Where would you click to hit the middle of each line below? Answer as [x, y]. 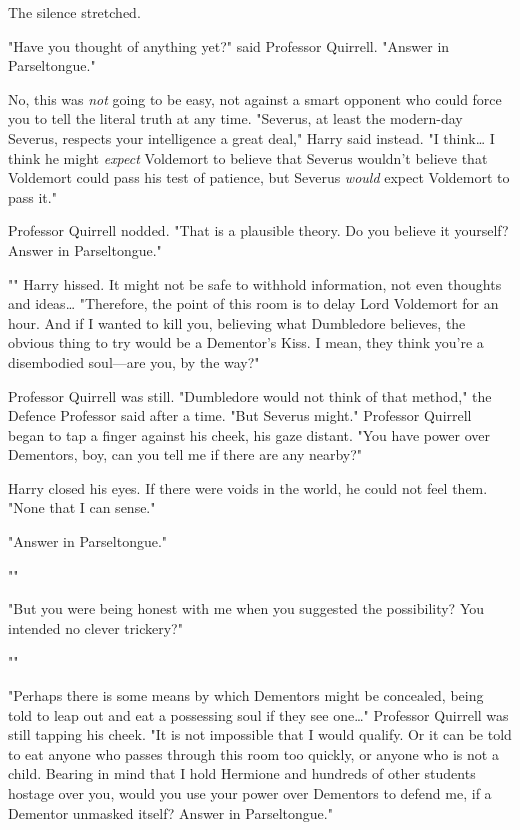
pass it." [32, 196]
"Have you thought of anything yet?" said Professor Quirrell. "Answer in [229, 45]
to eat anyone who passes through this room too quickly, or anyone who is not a [253, 753]
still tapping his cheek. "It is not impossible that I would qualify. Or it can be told [260, 734]
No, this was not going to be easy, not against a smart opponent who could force [255, 98]
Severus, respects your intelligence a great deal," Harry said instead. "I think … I [251, 137]
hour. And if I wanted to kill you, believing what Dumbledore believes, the [237, 322]
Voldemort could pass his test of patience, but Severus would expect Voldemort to [259, 177]
